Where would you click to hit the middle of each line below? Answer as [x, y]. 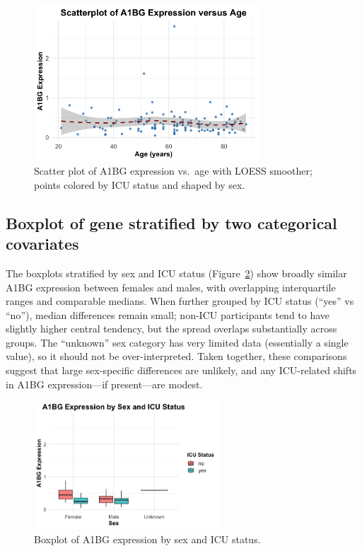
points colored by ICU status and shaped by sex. [140, 184]
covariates [42, 244]
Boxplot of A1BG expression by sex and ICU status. [147, 539]
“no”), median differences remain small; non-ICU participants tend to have [168, 314]
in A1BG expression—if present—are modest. [104, 384]
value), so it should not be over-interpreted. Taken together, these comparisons [176, 356]
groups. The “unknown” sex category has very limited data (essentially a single [177, 342]
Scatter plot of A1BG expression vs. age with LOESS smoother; [173, 171]
